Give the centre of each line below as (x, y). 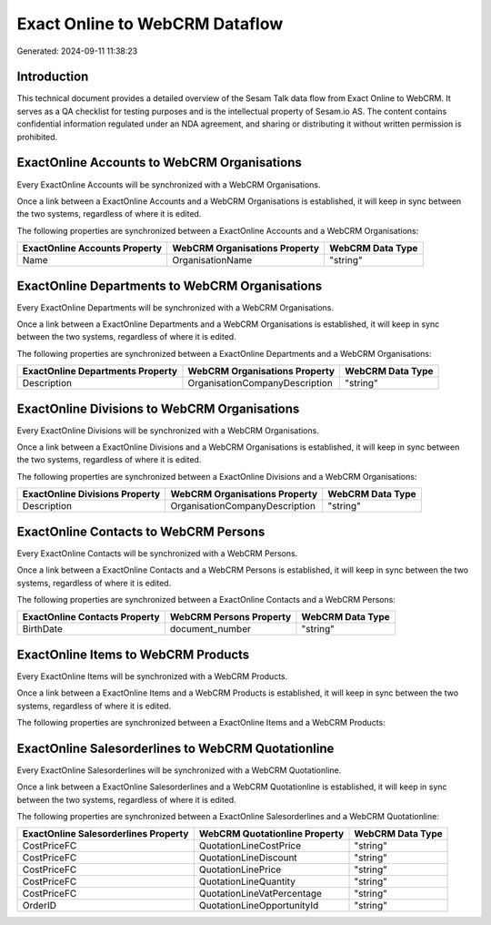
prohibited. (37, 137)
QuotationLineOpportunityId (259, 906)
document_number (210, 629)
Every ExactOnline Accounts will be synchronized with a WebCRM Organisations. (169, 184)
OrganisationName (212, 260)
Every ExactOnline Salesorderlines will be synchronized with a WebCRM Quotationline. (179, 770)
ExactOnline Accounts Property (92, 249)
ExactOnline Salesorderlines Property (105, 834)
